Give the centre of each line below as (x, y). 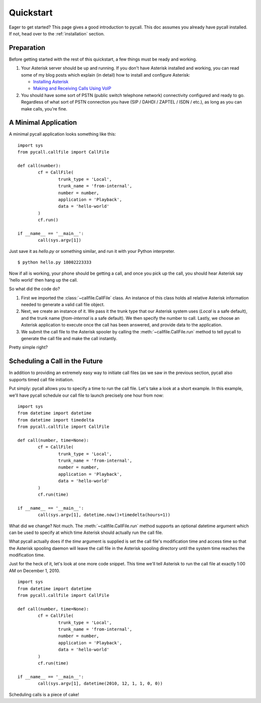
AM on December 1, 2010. (35, 570)
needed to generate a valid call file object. (63, 305)
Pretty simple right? (28, 347)
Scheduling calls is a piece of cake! (44, 694)
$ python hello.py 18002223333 (55, 262)
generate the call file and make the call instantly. (69, 339)
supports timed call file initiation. (41, 379)
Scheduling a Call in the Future (56, 361)
